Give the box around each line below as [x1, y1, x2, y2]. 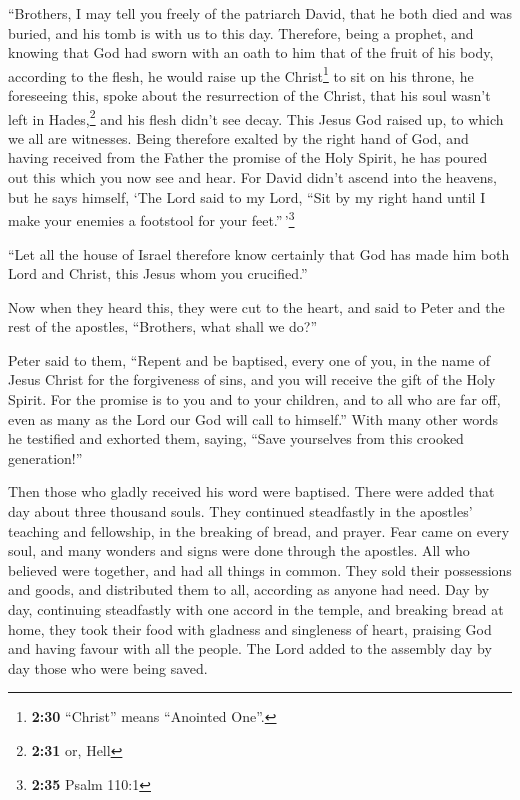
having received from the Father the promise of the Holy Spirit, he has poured [8, 147, 488, 168]
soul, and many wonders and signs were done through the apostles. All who [8, 540, 470, 561]
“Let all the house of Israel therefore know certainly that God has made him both [8, 243, 510, 264]
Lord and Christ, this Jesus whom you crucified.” [8, 263, 308, 284]
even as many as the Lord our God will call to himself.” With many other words [8, 408, 498, 429]
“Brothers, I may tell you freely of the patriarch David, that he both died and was [8, 3, 512, 23]
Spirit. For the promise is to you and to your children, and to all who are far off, [8, 389, 501, 410]
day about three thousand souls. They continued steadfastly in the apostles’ [8, 501, 473, 522]
